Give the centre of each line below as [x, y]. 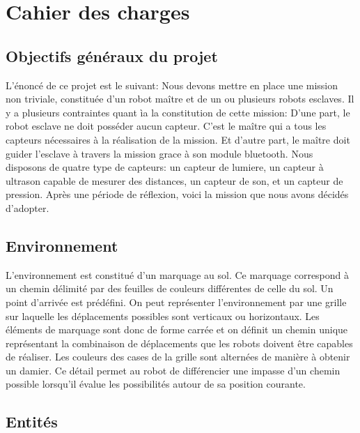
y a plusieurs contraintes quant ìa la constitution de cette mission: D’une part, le [178, 112]
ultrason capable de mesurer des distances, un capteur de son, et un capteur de [174, 180]
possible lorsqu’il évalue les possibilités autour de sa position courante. [156, 384]
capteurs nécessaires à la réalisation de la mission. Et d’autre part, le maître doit [178, 139]
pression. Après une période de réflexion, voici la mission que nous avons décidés [177, 194]
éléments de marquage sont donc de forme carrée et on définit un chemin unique [177, 329]
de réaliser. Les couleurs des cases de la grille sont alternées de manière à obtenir [178, 357]
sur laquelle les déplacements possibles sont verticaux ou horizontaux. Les [163, 316]
